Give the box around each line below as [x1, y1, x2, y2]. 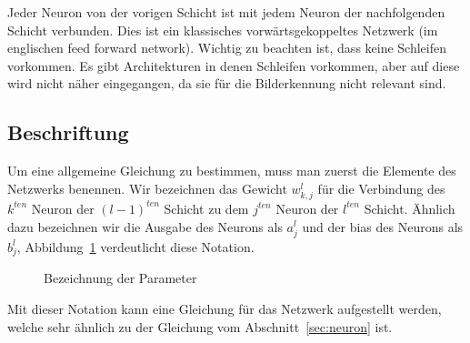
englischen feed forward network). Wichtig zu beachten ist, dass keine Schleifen [7, 38, 447, 57]
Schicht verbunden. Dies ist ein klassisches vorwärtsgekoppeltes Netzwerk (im [7, 20, 438, 39]
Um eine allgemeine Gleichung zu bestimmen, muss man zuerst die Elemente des [7, 161, 456, 180]
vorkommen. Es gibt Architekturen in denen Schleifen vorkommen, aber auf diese [7, 55, 460, 75]
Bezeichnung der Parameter [44, 268, 197, 288]
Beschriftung [7, 118, 129, 146]
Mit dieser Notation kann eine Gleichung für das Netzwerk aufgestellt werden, [7, 299, 442, 318]
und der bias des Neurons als [302, 217, 464, 236]
